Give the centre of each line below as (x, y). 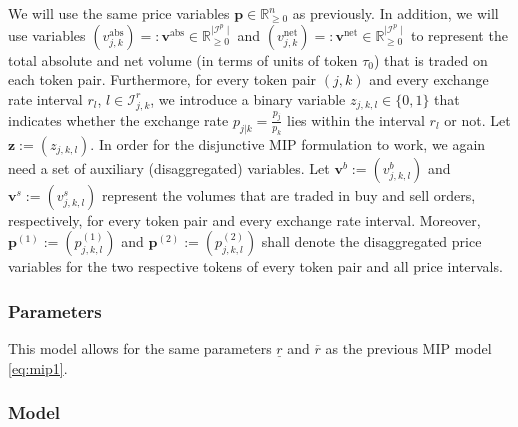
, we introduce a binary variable (248, 98)
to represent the (459, 34)
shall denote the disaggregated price (371, 241)
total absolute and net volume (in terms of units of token (183, 59)
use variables (47, 34)
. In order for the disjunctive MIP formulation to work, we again (288, 143)
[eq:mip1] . (38, 367)
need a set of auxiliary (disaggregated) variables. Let (169, 167)
